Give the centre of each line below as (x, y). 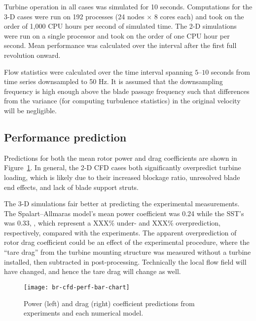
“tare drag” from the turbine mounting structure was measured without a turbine (128, 252)
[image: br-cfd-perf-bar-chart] (77, 287)
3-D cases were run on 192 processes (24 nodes (74, 16)
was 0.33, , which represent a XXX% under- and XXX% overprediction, (112, 223)
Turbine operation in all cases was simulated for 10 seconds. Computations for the (128, 6)
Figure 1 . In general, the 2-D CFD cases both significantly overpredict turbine (123, 167)
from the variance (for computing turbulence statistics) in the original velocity (122, 101)
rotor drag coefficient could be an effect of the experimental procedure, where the (127, 242)
